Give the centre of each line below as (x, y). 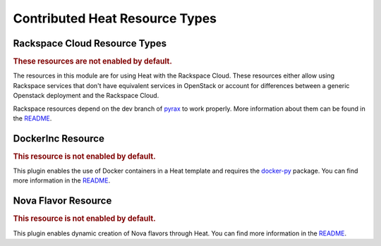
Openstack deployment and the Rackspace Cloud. (86, 96)
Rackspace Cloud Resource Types (90, 43)
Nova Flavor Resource (62, 201)
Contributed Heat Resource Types (115, 18)
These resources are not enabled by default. (93, 61)
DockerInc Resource (59, 139)
